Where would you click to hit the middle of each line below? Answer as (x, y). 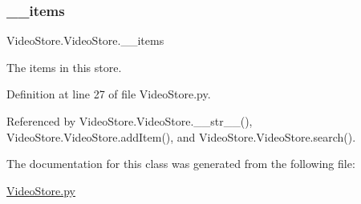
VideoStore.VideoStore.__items (85, 40)
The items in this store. (64, 67)
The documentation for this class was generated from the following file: (181, 164)
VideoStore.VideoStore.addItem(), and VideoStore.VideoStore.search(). (181, 136)
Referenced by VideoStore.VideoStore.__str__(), (130, 121)
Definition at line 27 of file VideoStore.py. (109, 94)
